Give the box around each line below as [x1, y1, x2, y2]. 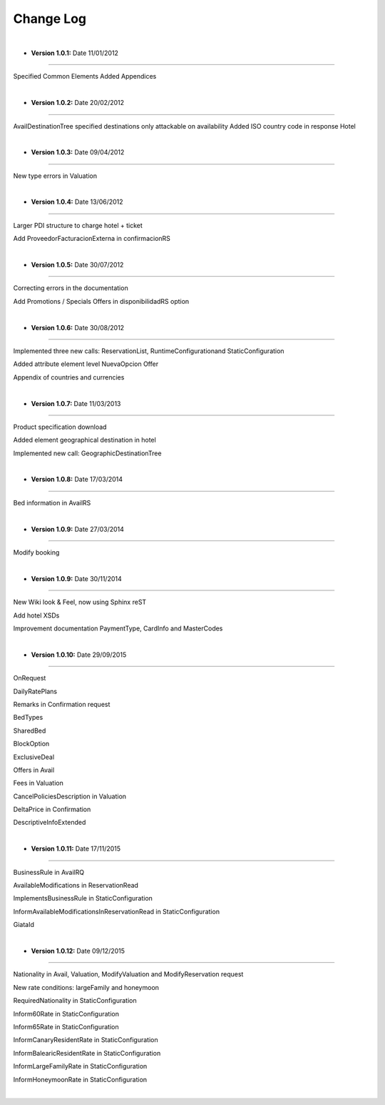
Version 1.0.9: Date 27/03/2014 [31, 525, 125, 533]
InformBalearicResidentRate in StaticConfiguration [13, 1049, 161, 1057]
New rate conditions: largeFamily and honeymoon [13, 983, 160, 991]
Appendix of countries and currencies [13, 372, 125, 382]
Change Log [13, 11, 87, 26]
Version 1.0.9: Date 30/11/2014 [31, 574, 123, 583]
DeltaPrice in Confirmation [13, 805, 91, 814]
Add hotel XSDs [13, 611, 60, 620]
